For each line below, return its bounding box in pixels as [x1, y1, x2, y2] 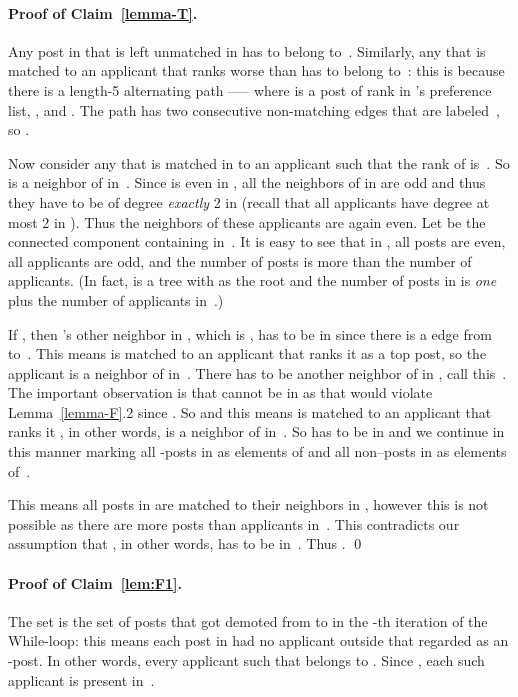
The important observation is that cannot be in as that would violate [8, 382, 433, 403]
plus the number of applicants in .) [8, 289, 224, 310]
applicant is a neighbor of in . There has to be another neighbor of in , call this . [8, 362, 507, 383]
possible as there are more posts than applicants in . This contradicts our [8, 513, 460, 534]
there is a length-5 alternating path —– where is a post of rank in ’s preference [8, 79, 492, 100]
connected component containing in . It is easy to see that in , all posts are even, [8, 231, 506, 252]
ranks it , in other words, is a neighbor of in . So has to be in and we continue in [8, 421, 505, 442]
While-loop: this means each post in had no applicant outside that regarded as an [8, 630, 509, 651]
